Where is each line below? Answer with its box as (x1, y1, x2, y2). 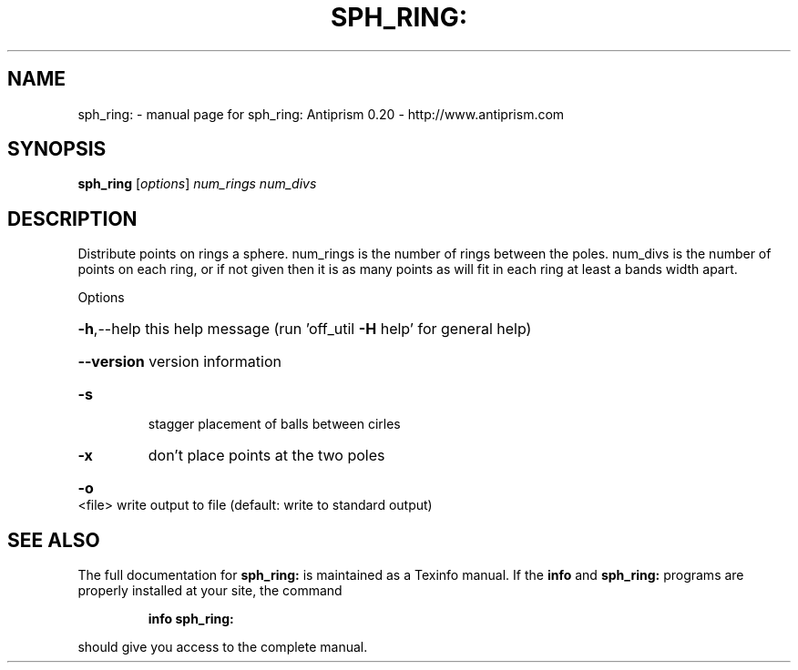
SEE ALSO (7, 528, 100, 552)
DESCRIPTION (7, 207, 138, 230)
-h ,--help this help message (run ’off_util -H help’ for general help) (77, 320, 532, 339)
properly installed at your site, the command (77, 583, 343, 599)
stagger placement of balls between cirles (148, 416, 401, 432)
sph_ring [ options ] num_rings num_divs (77, 176, 317, 192)
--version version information (77, 352, 281, 371)
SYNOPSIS (7, 137, 107, 161)
